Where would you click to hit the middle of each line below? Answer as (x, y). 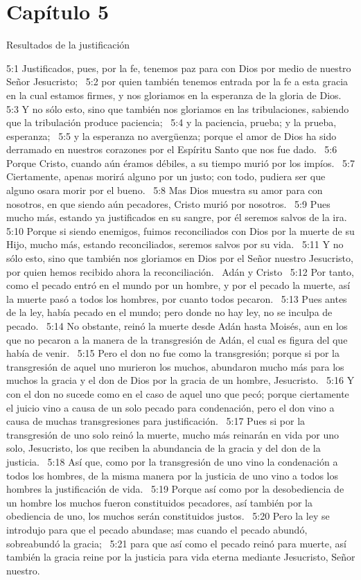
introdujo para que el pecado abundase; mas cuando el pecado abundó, (157, 529)
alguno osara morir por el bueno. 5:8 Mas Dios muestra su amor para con (165, 190)
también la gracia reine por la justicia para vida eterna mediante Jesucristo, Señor (181, 557)
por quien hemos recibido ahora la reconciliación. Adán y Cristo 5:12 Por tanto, (180, 271)
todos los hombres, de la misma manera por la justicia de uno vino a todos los (172, 475)
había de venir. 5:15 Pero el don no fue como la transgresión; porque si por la (173, 353)
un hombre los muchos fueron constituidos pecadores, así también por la (160, 502)
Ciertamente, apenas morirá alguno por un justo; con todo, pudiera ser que (166, 176)
